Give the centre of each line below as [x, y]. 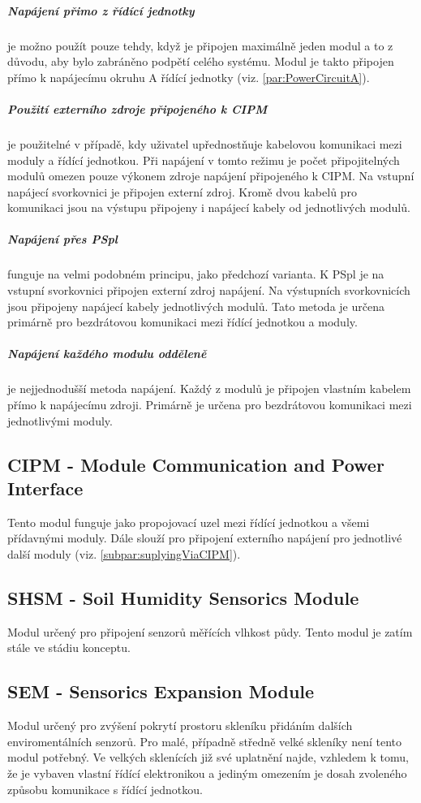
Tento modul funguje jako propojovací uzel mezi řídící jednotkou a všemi [189, 522]
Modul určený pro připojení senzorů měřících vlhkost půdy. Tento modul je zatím [210, 631]
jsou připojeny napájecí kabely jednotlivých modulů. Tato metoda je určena [196, 306]
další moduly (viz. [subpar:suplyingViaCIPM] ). [124, 553]
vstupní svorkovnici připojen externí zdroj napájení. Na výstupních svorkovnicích [209, 290]
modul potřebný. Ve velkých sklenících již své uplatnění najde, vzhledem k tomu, [208, 757]
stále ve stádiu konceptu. [69, 648]
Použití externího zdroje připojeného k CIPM [137, 108]
